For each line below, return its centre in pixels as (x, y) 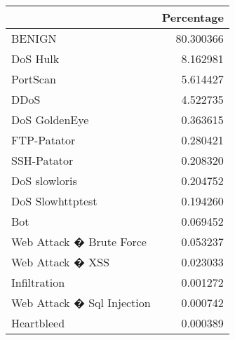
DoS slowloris (44, 181)
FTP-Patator (43, 140)
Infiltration (38, 282)
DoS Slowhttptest (54, 201)
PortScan (34, 79)
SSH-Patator (42, 160)
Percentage (193, 17)
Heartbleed (38, 323)
